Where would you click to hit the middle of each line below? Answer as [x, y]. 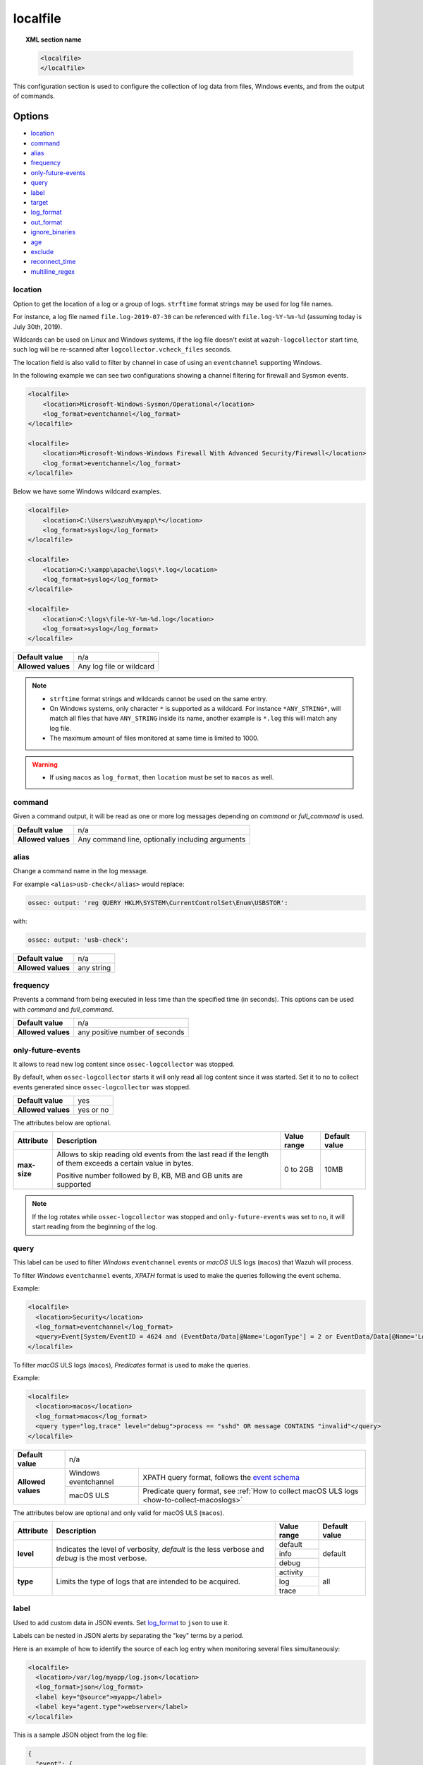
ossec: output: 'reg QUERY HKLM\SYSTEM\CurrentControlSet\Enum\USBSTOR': [158, 903]
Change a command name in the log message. [80, 871]
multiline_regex [53, 271]
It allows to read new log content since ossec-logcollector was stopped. [124, 1064]
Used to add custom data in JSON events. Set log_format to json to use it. [121, 1622]
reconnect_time [53, 262]
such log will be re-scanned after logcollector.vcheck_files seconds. [122, 349]
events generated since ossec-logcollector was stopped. [102, 1087]
